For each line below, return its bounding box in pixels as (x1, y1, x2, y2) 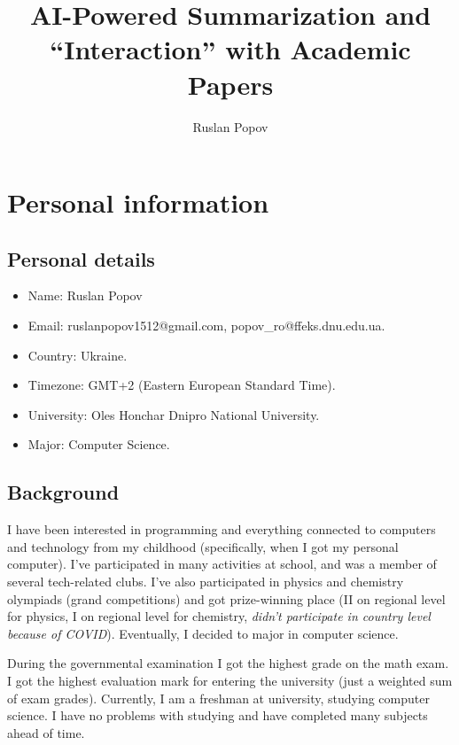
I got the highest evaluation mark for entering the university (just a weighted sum (7, 671, 453, 689)
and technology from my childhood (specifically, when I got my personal (7, 537, 399, 555)
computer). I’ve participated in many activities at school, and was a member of (7, 555, 437, 573)
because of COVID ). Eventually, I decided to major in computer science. (7, 624, 399, 642)
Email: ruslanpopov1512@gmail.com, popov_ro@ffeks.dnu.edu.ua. (27, 316, 385, 335)
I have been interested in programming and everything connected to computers (7, 520, 436, 539)
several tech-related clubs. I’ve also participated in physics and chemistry (7, 572, 404, 591)
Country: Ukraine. (27, 345, 128, 364)
